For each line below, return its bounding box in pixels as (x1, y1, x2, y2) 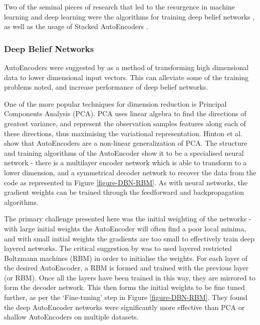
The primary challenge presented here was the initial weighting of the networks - (4, 213, 251, 224)
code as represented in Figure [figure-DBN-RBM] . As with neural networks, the (4, 177, 248, 187)
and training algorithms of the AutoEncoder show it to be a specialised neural (4, 147, 244, 158)
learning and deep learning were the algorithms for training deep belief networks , (4, 11, 255, 22)
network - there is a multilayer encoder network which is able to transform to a (4, 157, 247, 168)
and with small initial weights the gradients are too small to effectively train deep (4, 233, 254, 243)
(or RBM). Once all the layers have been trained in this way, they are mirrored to (4, 272, 255, 282)
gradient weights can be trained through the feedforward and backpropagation (4, 187, 244, 197)
